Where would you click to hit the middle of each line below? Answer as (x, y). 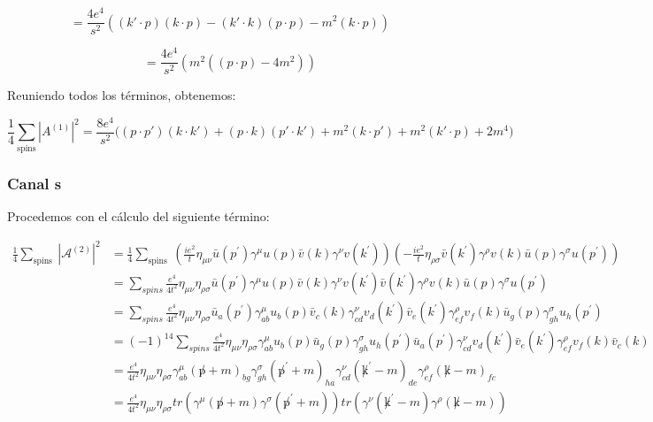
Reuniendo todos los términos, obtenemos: (122, 95)
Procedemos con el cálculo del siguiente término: (138, 215)
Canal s (35, 183)
